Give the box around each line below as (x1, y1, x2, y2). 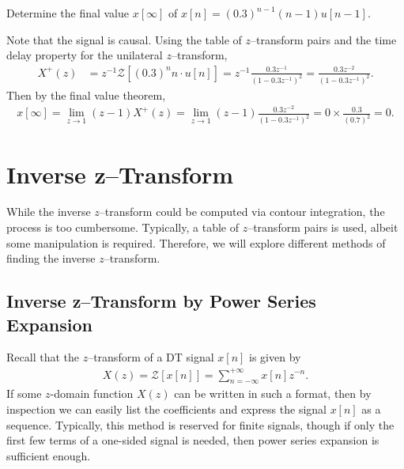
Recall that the (6, 349, 79, 365)
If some (6, 385, 42, 402)
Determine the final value (6, 5, 130, 21)
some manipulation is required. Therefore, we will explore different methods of (6, 234, 386, 251)
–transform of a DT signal (88, 349, 214, 365)
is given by (249, 349, 301, 365)
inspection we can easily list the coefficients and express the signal (6, 400, 327, 417)
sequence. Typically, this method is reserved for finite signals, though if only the (6, 416, 395, 433)
